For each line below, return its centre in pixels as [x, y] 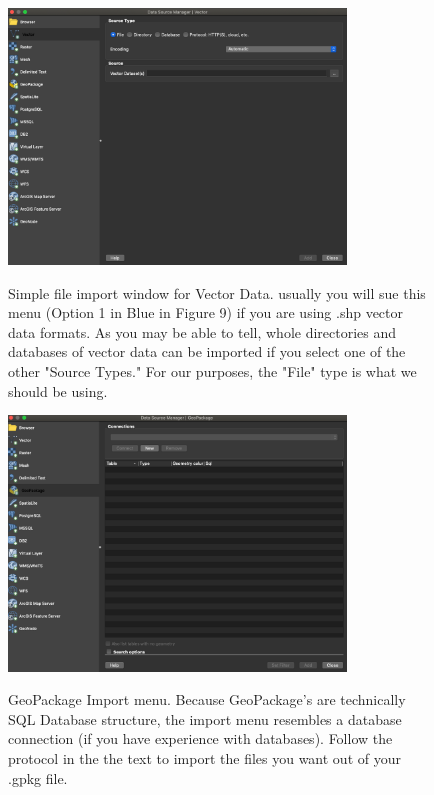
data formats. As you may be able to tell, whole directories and [202, 331]
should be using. [58, 390]
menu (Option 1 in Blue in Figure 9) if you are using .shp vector [206, 312]
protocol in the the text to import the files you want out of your [204, 757]
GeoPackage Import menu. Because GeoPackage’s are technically [207, 699]
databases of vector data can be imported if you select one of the [207, 351]
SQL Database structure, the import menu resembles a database [205, 718]
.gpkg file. [38, 777]
